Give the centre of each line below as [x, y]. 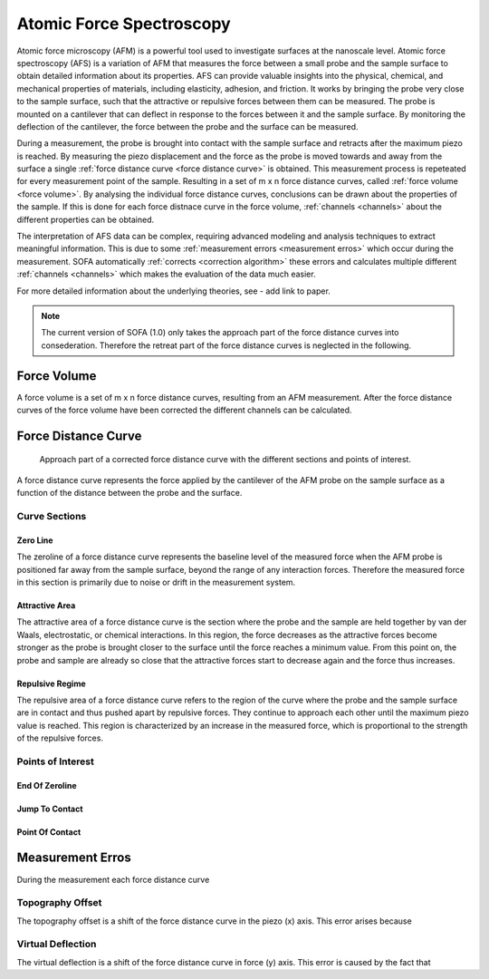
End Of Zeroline [47, 785]
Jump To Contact [50, 809]
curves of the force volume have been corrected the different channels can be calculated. [184, 410]
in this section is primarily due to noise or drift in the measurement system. [156, 582]
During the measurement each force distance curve [113, 879]
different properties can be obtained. [85, 219]
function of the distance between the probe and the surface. [129, 493]
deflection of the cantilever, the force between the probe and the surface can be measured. [187, 126]
